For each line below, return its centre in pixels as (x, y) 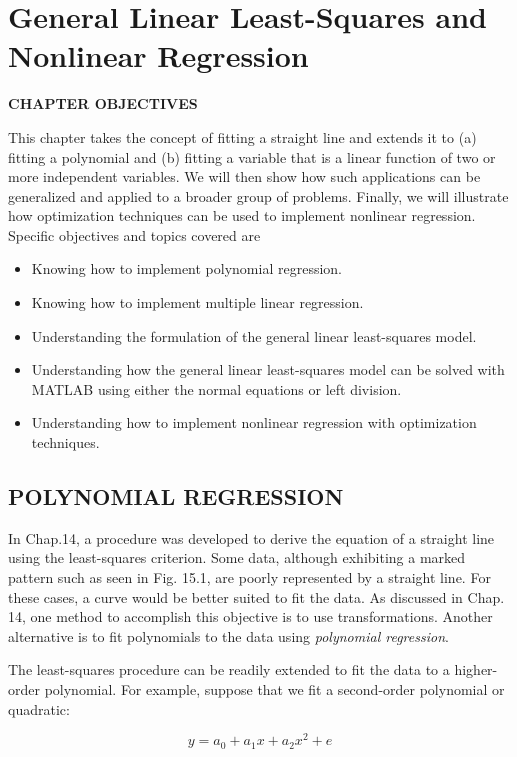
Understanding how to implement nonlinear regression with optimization (254, 422)
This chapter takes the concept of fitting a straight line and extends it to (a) (242, 136)
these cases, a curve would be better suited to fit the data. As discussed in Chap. (256, 596)
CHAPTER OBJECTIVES (103, 103)
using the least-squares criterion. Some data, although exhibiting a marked (237, 557)
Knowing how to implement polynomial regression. (186, 268)
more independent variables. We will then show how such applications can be (244, 176)
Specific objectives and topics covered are (134, 234)
